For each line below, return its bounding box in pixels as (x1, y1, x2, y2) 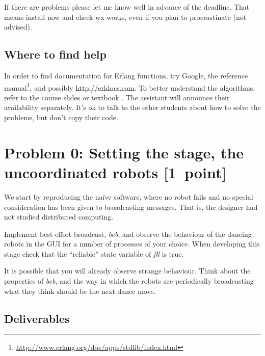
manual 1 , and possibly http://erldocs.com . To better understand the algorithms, (4, 80, 255, 93)
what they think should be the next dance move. (4, 285, 156, 296)
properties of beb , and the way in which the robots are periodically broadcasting (4, 276, 254, 286)
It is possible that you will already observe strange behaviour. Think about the (4, 265, 251, 276)
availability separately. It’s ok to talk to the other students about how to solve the (4, 102, 261, 113)
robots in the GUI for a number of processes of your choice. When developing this (4, 238, 260, 249)
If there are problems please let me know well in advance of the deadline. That (4, 2, 250, 12)
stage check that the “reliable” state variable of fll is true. (4, 248, 184, 259)
